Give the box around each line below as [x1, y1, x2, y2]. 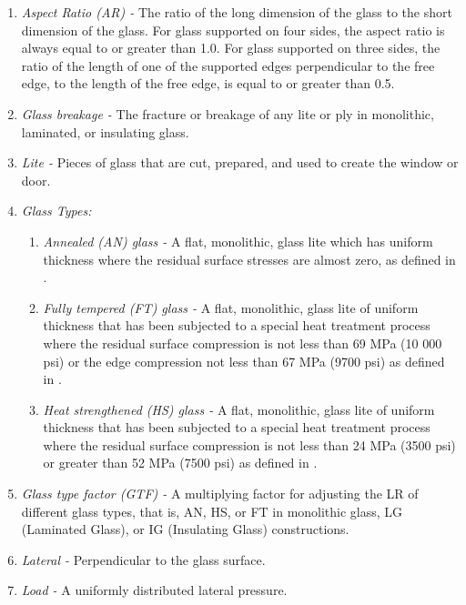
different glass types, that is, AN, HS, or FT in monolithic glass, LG [21, 501, 403, 520]
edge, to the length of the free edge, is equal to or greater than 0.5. [21, 74, 395, 93]
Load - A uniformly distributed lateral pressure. [21, 580, 288, 600]
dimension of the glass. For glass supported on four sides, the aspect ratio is [21, 20, 445, 39]
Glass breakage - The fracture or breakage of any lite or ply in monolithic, [21, 104, 434, 123]
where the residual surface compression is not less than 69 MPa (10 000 [43, 333, 442, 352]
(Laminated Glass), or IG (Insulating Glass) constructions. [21, 519, 349, 539]
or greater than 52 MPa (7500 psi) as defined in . [43, 453, 318, 472]
